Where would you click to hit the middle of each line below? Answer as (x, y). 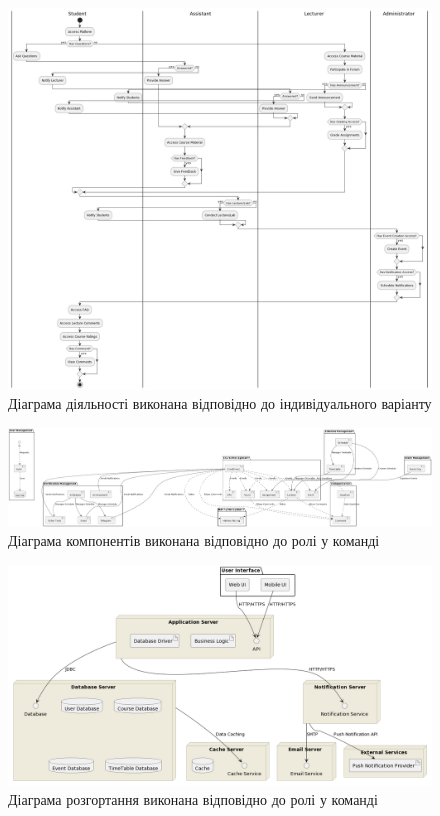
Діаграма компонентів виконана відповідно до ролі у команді (194, 540)
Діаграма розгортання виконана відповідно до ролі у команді (193, 799)
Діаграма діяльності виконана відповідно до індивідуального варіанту (220, 403)
